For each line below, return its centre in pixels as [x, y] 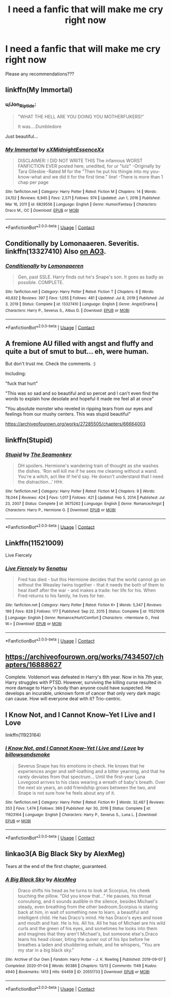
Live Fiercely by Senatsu [36, 568]
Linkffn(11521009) [34, 543]
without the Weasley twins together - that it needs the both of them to [91, 585]
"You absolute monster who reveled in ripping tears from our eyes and [79, 408]
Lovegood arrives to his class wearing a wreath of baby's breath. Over [91, 782]
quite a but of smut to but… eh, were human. [77, 351]
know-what [30, 177]
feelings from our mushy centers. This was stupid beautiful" [68, 414]
